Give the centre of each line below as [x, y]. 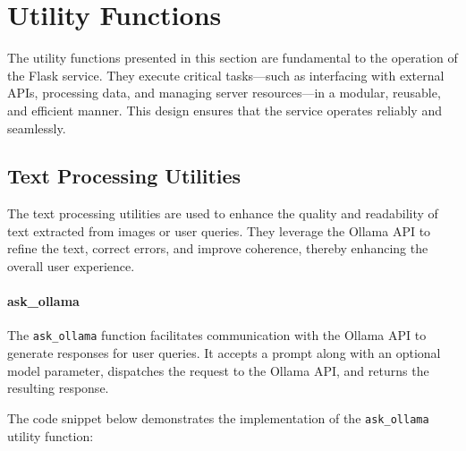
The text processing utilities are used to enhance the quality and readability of [223, 213]
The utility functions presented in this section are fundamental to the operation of [233, 58]
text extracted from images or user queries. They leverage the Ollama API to [219, 230]
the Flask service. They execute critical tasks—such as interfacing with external [226, 75]
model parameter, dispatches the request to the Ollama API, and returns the [218, 370]
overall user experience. [71, 266]
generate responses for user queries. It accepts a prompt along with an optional [224, 353]
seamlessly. [37, 128]
